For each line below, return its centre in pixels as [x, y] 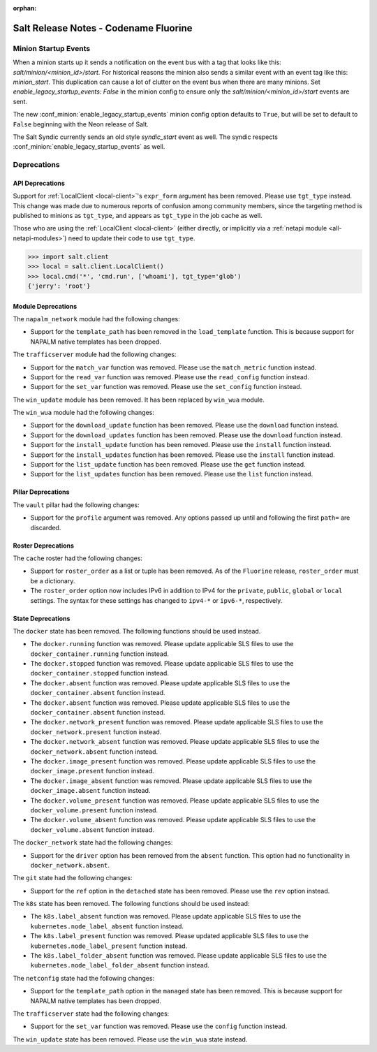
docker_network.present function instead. [96, 732]
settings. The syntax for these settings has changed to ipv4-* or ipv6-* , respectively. [156, 600]
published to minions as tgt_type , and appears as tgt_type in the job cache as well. [138, 216]
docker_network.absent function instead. [94, 752]
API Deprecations [39, 183]
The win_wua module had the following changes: [84, 413]
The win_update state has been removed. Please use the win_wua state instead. [130, 1039]
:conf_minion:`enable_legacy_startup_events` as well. [89, 147]
